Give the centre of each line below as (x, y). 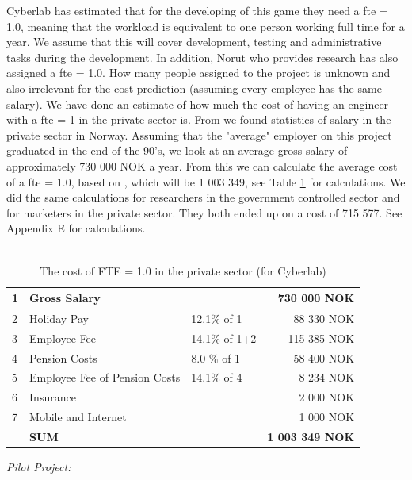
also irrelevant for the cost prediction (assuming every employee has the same (194, 88)
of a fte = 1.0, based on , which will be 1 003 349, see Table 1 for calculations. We (206, 181)
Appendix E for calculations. (76, 228)
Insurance (53, 397)
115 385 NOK (321, 338)
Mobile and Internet (78, 417)
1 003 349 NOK (311, 436)
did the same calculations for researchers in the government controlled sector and (203, 197)
